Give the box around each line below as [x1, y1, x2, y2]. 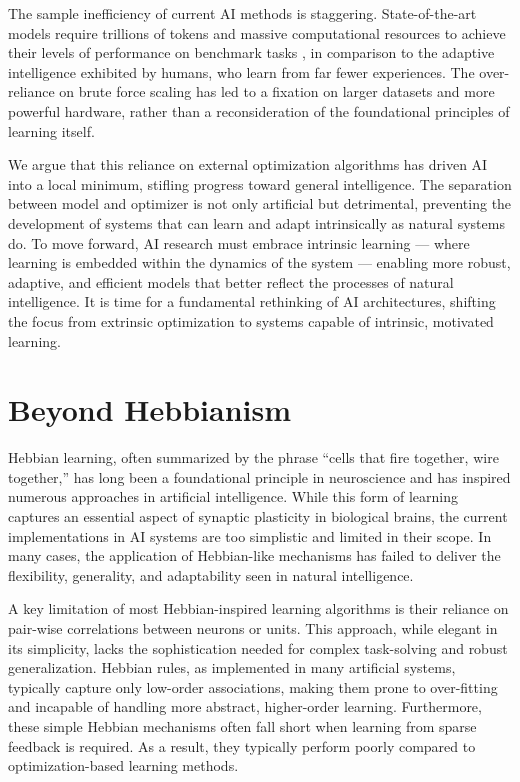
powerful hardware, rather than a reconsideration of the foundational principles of [8, 100, 510, 121]
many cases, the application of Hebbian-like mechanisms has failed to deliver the [8, 545, 501, 566]
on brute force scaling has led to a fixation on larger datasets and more [59, 81, 495, 102]
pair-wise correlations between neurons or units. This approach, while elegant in [8, 617, 498, 638]
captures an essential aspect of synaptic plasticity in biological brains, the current [8, 506, 508, 526]
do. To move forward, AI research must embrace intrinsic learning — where [8, 232, 470, 253]
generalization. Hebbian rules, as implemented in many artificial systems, [8, 657, 456, 678]
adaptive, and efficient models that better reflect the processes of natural [8, 271, 454, 292]
